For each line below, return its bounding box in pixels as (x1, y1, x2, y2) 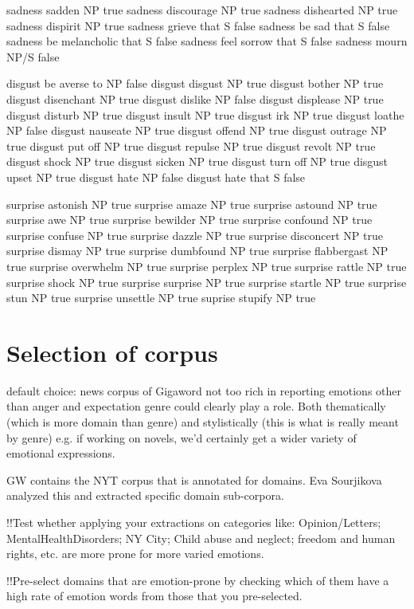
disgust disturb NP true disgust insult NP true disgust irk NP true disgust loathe (6, 106, 404, 123)
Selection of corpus (6, 336, 218, 368)
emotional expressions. (6, 445, 115, 462)
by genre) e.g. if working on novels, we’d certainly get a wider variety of (6, 429, 357, 446)
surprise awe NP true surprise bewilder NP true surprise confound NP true (6, 211, 373, 228)
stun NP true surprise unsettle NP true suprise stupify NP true (6, 289, 316, 306)
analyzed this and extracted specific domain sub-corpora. (6, 487, 284, 504)
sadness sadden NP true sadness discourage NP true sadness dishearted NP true (6, 2, 398, 18)
